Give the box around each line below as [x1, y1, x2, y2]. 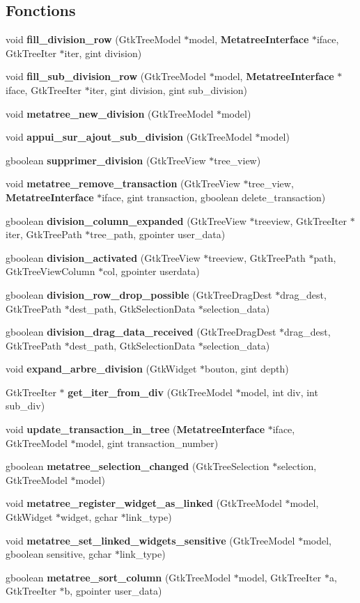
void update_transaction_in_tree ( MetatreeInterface [6, 422, 265, 437]
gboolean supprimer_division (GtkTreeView [6, 152, 206, 167]
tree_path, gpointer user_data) [90, 227, 226, 242]
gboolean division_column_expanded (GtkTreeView [6, 213, 246, 228]
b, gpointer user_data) [64, 584, 162, 598]
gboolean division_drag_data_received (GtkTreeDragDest [6, 324, 276, 339]
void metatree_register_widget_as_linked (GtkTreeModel [6, 496, 282, 510]
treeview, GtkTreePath [208, 250, 306, 265]
